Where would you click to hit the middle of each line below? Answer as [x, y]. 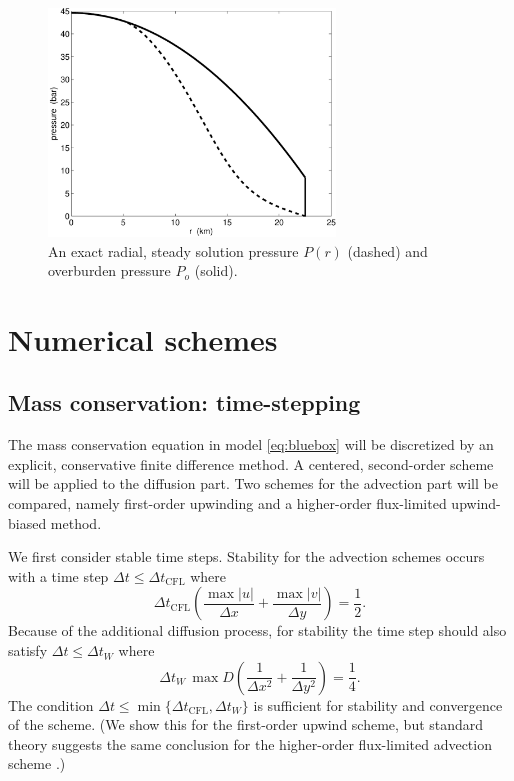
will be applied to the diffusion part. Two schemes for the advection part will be [253, 483]
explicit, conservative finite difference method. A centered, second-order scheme [251, 463]
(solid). [216, 270]
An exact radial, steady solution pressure [173, 250]
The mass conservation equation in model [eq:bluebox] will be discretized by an [251, 444]
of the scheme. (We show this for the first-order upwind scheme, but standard [246, 724]
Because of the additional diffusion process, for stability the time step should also [257, 630]
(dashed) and [387, 250]
